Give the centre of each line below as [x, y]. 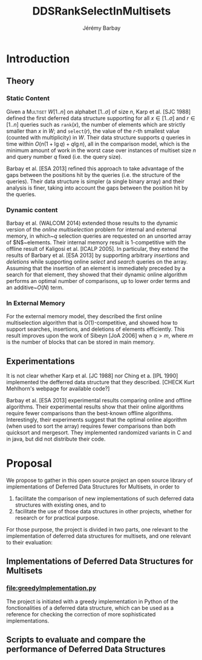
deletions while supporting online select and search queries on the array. [97, 261]
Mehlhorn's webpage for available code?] [58, 388]
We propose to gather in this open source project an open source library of [99, 480]
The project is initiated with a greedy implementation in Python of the [92, 601]
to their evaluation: [30, 542]
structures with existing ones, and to [60, 505]
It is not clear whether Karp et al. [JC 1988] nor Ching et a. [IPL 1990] [92, 376]
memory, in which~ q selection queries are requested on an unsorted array [99, 236]
